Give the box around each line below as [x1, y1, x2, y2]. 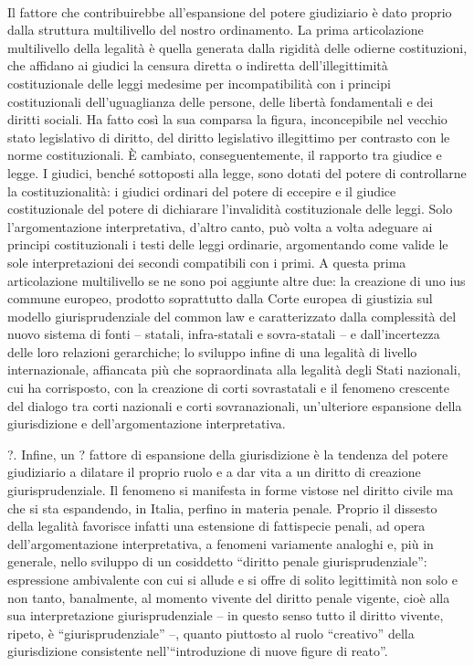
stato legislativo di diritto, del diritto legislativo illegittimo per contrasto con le [7, 127, 450, 146]
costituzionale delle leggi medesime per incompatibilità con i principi [7, 73, 391, 92]
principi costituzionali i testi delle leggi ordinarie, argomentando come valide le [7, 235, 448, 254]
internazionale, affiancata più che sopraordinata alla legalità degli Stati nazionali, [7, 360, 461, 379]
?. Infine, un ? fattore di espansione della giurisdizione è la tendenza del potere [7, 444, 448, 463]
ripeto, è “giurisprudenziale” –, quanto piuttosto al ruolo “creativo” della [7, 623, 415, 642]
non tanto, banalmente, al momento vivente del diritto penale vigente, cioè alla [7, 587, 450, 607]
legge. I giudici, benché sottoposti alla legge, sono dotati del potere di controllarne [7, 163, 467, 182]
